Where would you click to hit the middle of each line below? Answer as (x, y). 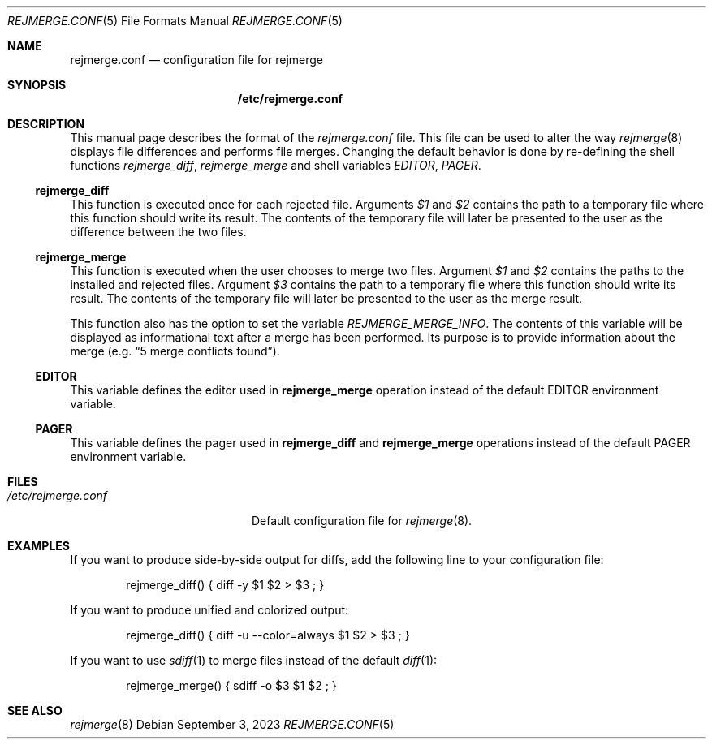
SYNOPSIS (37, 85)
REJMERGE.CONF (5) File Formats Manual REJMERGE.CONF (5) (175, 21)
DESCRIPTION (46, 124)
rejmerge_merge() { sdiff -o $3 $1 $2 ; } (231, 685)
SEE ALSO (35, 711)
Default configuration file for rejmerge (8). (362, 521)
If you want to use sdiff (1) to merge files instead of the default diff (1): (254, 660)
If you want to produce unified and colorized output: (209, 610)
